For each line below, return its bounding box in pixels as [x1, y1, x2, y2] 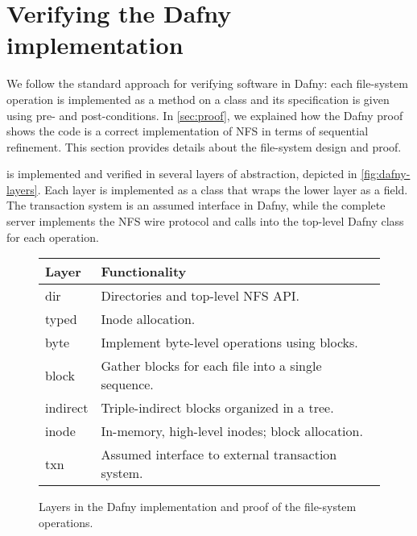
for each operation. [6, 228, 99, 245]
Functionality [101, 262, 187, 281]
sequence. [101, 375, 154, 394]
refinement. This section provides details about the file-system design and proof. [6, 138, 402, 155]
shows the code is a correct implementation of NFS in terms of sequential [6, 123, 369, 139]
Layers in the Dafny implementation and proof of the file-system [39, 498, 357, 515]
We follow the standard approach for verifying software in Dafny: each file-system [6, 75, 408, 92]
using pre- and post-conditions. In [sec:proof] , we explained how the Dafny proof [6, 106, 403, 123]
